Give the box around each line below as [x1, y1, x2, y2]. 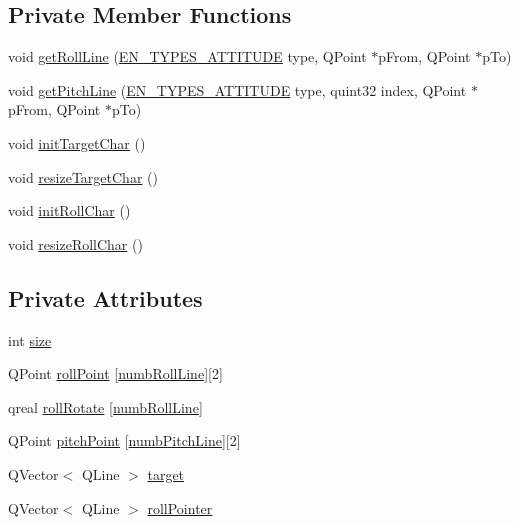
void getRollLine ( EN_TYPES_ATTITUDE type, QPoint [8, 46, 367, 67]
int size [8, 329, 52, 350]
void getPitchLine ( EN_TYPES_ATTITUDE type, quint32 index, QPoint [8, 79, 467, 100]
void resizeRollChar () [8, 233, 143, 254]
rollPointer [147, 497, 213, 518]
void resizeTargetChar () [8, 166, 158, 187]
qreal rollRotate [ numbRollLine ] [8, 396, 203, 417]
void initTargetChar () [8, 132, 146, 153]
